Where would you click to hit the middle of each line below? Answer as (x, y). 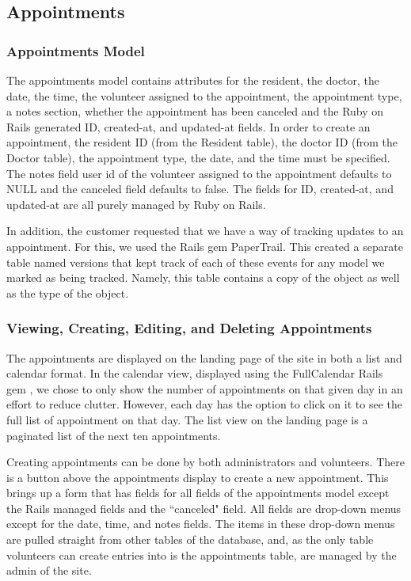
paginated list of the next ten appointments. (114, 435)
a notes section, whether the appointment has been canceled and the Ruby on (195, 111)
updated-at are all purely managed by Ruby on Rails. (136, 204)
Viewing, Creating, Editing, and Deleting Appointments (189, 328)
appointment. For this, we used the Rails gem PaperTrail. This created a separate (205, 246)
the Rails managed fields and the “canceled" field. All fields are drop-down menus (204, 508)
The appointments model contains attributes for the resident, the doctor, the (193, 80)
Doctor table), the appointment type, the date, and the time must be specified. (198, 157)
